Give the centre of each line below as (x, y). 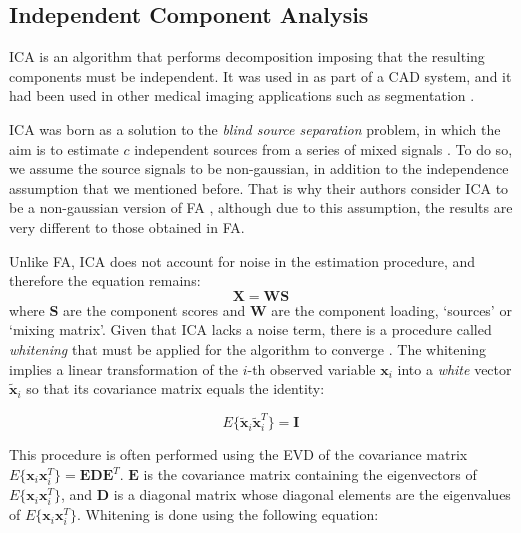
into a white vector (454, 368)
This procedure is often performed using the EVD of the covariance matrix (238, 454)
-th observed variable (311, 368)
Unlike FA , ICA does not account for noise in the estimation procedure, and (242, 260)
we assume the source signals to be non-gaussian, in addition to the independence (259, 168)
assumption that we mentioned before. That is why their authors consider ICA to (259, 187)
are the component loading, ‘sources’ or (391, 309)
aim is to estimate (64, 148)
